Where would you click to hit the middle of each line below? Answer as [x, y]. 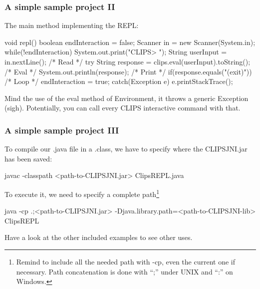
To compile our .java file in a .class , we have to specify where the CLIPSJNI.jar [126, 149]
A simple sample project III [62, 130]
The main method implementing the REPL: [72, 25]
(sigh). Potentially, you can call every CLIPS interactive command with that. [123, 108]
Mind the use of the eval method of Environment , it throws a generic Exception [127, 98]
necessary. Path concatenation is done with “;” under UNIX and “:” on [125, 271]
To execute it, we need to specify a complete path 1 [82, 193]
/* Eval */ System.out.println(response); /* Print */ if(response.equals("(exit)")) [128, 71]
